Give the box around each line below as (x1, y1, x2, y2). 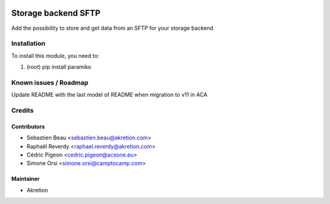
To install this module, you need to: (11, 52, 100, 59)
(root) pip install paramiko (26, 63, 92, 71)
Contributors (11, 122, 45, 130)
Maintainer (11, 175, 40, 183)
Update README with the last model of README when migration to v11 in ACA (11, 91, 208, 99)
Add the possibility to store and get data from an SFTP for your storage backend (11, 24, 214, 32)
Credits (11, 106, 34, 114)
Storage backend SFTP (11, 8, 101, 18)
